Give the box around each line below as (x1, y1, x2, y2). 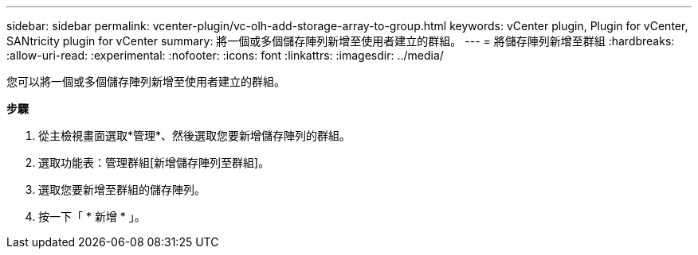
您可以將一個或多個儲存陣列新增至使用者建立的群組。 (6, 75, 285, 88)
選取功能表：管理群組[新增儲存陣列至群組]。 (38, 156, 270, 169)
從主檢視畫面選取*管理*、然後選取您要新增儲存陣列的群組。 (38, 129, 351, 142)
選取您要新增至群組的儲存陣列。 (38, 183, 206, 196)
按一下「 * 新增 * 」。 (38, 210, 146, 223)
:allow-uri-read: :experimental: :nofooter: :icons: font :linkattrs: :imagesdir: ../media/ (6, 48, 444, 62)
